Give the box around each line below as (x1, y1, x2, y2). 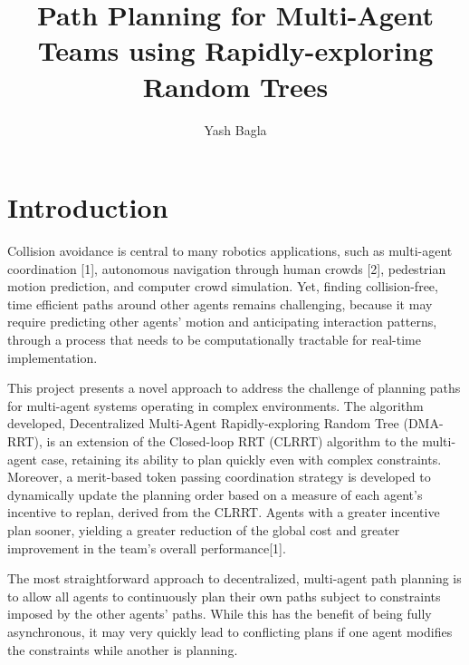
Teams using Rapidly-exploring (37, 32, 434, 69)
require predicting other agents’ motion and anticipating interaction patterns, (7, 312, 437, 331)
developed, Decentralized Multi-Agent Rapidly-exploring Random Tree (7, 414, 399, 433)
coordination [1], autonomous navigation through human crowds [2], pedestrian (7, 259, 446, 278)
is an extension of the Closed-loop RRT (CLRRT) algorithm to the (46, 431, 418, 450)
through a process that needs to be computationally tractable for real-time (7, 330, 421, 348)
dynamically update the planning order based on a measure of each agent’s (7, 484, 423, 504)
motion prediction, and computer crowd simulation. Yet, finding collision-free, (7, 277, 438, 296)
